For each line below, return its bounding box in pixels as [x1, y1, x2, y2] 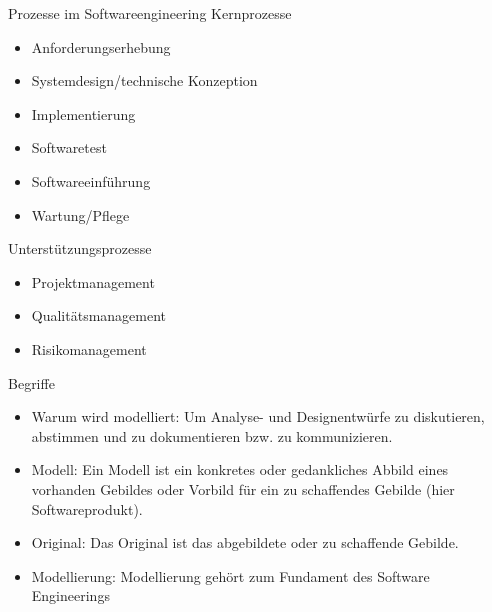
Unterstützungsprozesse [8, 238, 152, 259]
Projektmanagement [31, 271, 155, 292]
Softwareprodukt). [31, 498, 143, 519]
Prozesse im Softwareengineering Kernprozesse [8, 3, 292, 23]
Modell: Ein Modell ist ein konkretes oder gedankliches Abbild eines [31, 459, 449, 480]
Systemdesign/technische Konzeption [31, 70, 258, 91]
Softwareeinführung [31, 170, 151, 191]
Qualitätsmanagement [31, 305, 167, 326]
